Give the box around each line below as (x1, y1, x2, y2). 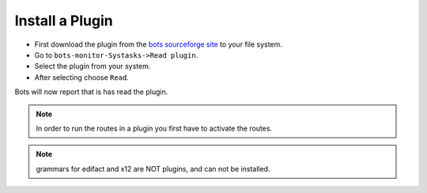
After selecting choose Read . (34, 72, 130, 82)
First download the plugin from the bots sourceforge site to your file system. (34, 40, 282, 49)
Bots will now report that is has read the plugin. (14, 87, 168, 96)
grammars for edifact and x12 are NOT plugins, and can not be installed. (36, 164, 270, 173)
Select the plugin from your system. (34, 62, 151, 71)
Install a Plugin (14, 12, 114, 29)
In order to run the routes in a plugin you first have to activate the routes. (36, 123, 273, 133)
